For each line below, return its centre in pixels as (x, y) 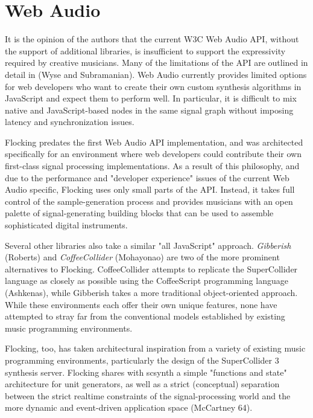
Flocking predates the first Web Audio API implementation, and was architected (154, 142)
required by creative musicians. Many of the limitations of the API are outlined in (156, 63)
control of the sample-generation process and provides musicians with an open (149, 201)
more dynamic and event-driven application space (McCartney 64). (129, 407)
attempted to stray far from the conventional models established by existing (145, 316)
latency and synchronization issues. (70, 122)
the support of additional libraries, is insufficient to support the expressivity (145, 50)
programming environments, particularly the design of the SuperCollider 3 (142, 360)
